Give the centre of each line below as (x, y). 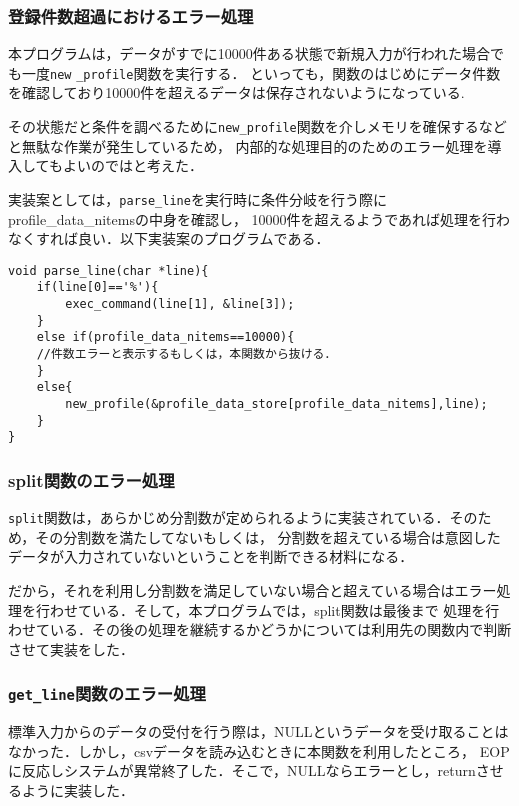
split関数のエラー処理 (91, 479)
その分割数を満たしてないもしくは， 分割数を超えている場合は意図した (268, 536)
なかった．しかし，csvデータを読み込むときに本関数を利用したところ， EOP (259, 750)
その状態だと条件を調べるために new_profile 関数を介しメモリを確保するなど (257, 126)
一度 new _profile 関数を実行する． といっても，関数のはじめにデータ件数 (261, 72)
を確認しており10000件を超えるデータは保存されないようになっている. (236, 92)
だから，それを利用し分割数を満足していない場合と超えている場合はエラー (252, 590)
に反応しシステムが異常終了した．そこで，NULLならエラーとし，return (242, 770)
